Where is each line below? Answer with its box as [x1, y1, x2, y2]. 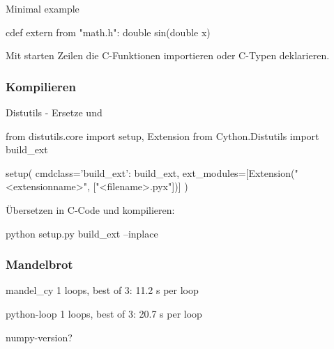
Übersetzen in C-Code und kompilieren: [6, 202, 175, 217]
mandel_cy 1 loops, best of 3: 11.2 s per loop [6, 283, 199, 297]
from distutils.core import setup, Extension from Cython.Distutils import [6, 128, 319, 143]
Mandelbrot [6, 256, 73, 273]
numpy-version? [6, 329, 73, 344]
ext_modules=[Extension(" [182, 165, 298, 180]
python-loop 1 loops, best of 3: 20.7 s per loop [6, 306, 202, 320]
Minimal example [6, 1, 79, 15]
